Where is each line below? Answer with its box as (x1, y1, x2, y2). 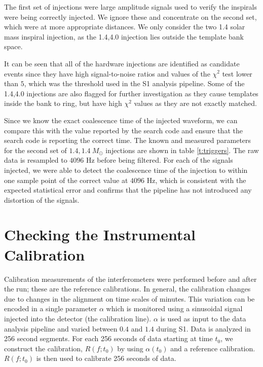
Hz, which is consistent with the (146, 174, 246, 185)
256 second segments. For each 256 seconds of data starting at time (4, 333, 213, 344)
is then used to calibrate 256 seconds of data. (36, 353, 176, 363)
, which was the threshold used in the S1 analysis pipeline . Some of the (24, 78, 245, 89)
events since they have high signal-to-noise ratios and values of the (4, 68, 210, 79)
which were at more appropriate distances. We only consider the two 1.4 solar (4, 21, 245, 32)
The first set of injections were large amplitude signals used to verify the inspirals (4, 2, 257, 12)
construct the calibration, (4, 343, 83, 353)
